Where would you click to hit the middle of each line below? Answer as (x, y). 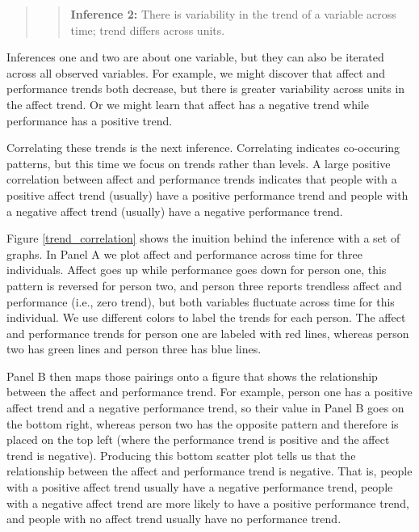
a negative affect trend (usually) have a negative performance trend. (175, 211)
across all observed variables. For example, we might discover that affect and (196, 72)
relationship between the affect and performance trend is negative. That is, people (209, 471)
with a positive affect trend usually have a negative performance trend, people (200, 487)
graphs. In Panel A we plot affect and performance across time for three (184, 253)
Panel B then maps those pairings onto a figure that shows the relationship (192, 376)
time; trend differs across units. (148, 30)
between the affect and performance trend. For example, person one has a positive (209, 392)
